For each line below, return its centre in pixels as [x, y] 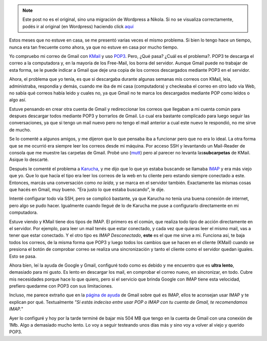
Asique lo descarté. [29, 160]
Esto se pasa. [23, 256]
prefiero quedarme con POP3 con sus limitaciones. [61, 286]
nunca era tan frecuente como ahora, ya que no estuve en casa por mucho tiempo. [94, 47]
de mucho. [20, 130]
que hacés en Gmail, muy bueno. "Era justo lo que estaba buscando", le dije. [87, 189]
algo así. [18, 100]
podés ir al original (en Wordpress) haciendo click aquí [78, 26]
